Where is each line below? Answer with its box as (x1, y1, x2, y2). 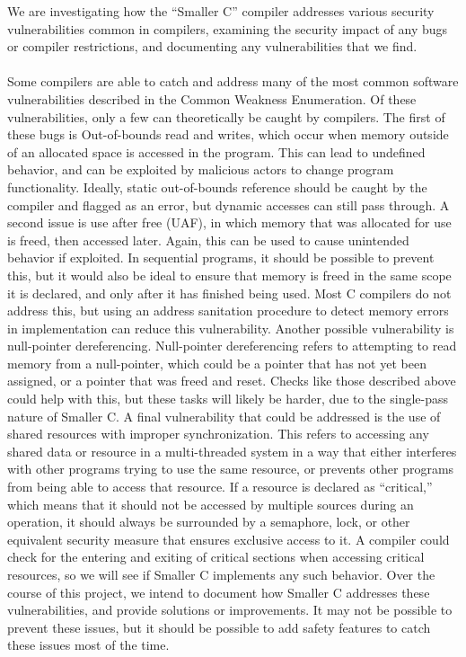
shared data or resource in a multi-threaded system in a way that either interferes (7, 441, 457, 460)
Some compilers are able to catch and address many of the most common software (7, 72, 459, 91)
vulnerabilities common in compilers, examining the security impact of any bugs (7, 19, 448, 38)
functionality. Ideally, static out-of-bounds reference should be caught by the (7, 177, 427, 196)
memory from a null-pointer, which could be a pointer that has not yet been (7, 353, 426, 372)
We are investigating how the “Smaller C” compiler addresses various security (7, 2, 435, 20)
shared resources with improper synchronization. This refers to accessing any (7, 424, 429, 443)
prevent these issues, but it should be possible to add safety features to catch (7, 617, 431, 636)
